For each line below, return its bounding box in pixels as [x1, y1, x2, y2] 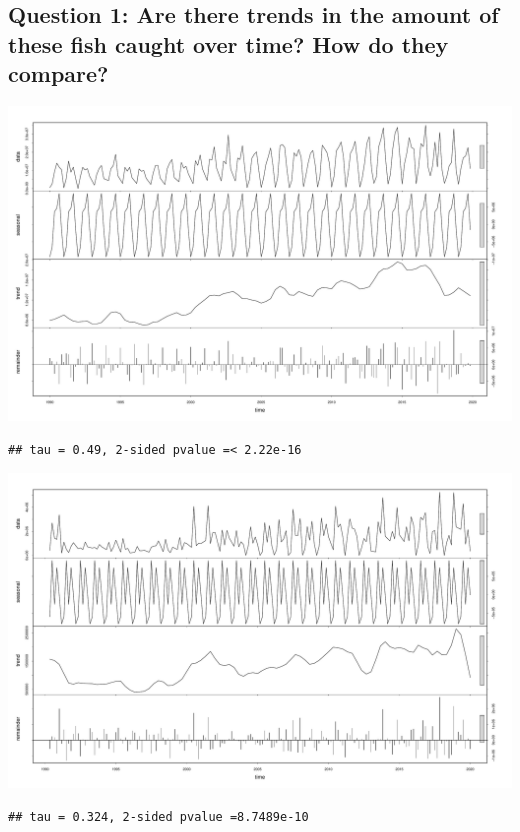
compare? [8, 58, 109, 89]
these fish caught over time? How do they [8, 28, 449, 59]
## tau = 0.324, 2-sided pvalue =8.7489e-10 [8, 809, 309, 824]
